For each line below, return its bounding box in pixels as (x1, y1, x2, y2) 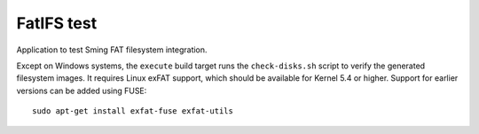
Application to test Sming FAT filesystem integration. (16, 44, 208, 55)
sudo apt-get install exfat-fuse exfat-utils (32, 106, 234, 116)
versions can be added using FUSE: (16, 85, 147, 96)
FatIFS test (16, 13, 98, 33)
